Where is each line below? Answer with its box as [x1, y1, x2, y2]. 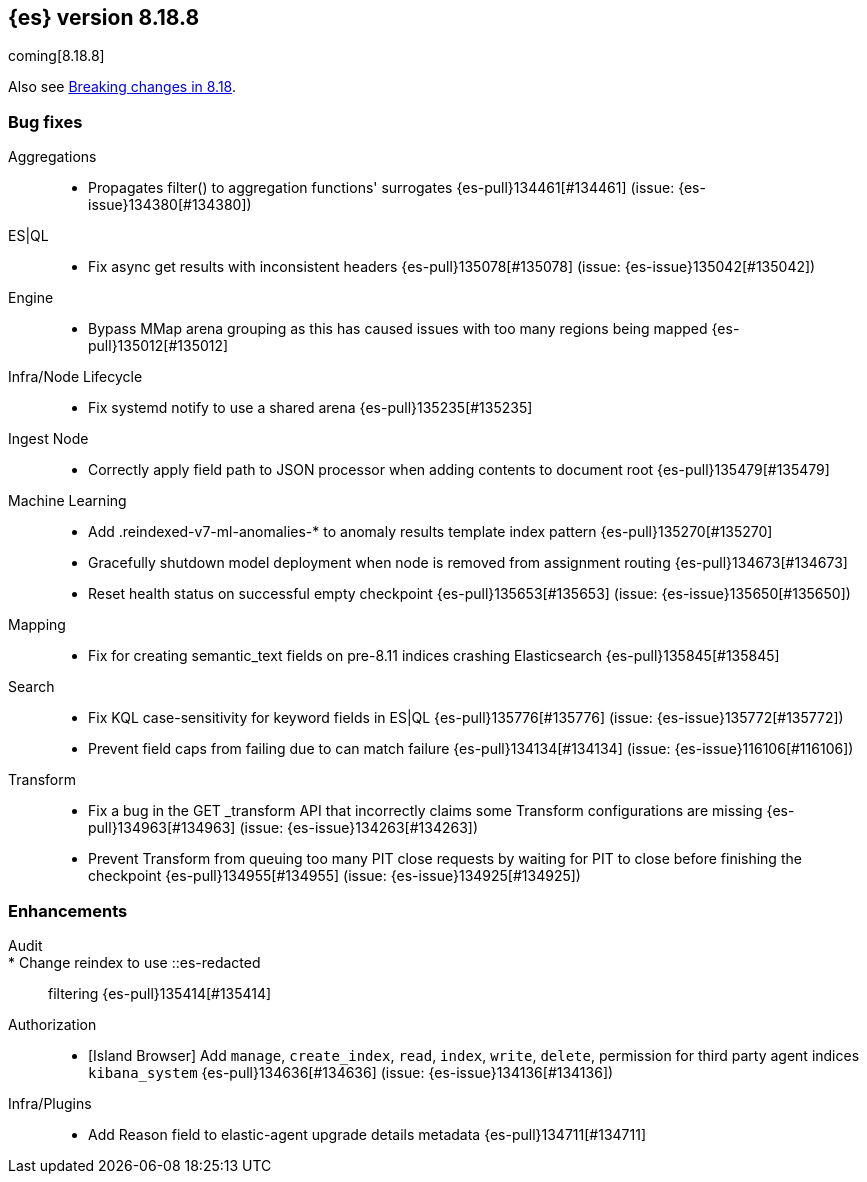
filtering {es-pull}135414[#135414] [48, 984, 272, 1002]
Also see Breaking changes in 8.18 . [8, 78, 237, 96]
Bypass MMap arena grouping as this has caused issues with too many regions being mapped [88, 320, 708, 338]
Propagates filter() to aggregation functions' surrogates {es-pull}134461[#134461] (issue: [88, 179, 675, 197]
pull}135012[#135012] [88, 337, 229, 355]
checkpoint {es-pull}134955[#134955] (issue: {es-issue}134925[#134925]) [88, 867, 581, 885]
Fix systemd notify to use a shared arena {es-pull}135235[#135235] [88, 399, 533, 417]
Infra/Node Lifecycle [8, 368, 143, 386]
